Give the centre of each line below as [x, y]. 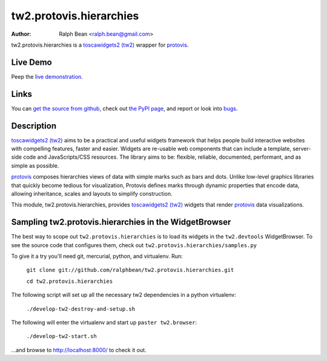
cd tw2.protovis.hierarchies [70, 281]
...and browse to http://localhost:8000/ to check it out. [79, 350]
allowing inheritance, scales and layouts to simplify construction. [92, 194]
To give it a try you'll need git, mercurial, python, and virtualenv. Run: [97, 256]
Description [34, 126]
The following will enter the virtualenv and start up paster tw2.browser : [104, 323]
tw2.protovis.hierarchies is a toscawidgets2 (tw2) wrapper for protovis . [100, 45]
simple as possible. [35, 165]
